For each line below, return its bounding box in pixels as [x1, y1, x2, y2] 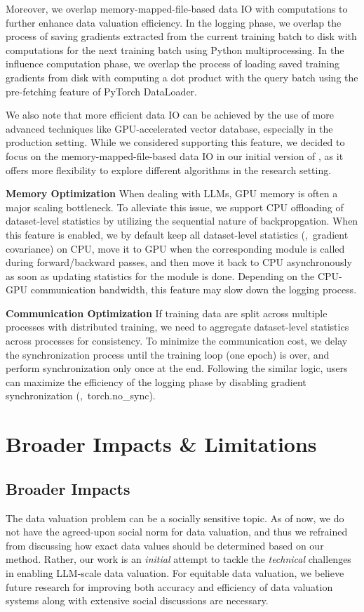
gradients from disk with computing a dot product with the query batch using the [6, 69, 358, 84]
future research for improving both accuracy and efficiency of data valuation [6, 579, 333, 594]
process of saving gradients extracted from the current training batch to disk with [6, 29, 357, 44]
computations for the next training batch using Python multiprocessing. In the [6, 42, 344, 57]
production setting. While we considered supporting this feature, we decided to [6, 135, 345, 149]
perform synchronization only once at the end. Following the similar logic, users [6, 361, 348, 375]
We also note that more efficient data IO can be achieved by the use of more [6, 107, 334, 122]
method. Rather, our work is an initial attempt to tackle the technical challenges [6, 552, 351, 566]
